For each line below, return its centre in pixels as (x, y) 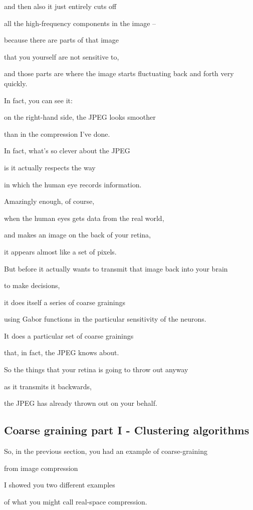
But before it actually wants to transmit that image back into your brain (116, 268)
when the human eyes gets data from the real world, (84, 218)
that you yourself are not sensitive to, (62, 56)
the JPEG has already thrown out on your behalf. (81, 403)
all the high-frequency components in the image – (80, 23)
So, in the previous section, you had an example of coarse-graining (106, 451)
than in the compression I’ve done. (57, 134)
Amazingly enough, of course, (49, 201)
